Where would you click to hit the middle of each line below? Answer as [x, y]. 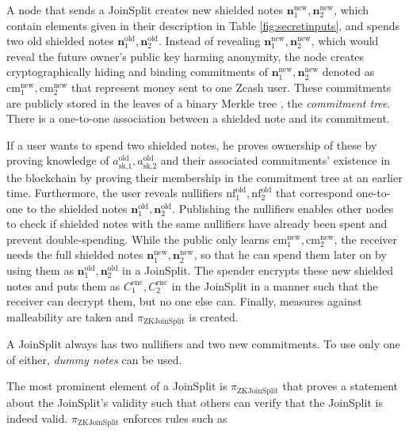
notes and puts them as [63, 285]
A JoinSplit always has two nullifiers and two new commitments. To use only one [203, 344]
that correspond [314, 193]
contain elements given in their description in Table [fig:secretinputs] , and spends [203, 25]
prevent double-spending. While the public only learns [138, 239]
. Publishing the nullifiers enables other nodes [283, 208]
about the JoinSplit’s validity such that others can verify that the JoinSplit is [195, 402]
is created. [214, 316]
